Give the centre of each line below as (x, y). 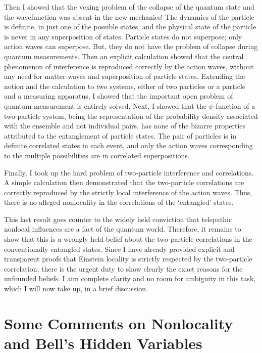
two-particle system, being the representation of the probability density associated (131, 116)
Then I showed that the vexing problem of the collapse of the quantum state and (129, 7)
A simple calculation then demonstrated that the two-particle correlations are (124, 182)
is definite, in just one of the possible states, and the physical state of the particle (130, 27)
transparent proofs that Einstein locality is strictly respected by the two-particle (128, 259)
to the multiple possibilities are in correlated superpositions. (97, 155)
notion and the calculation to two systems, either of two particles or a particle (125, 86)
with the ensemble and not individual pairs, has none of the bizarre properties (125, 126)
